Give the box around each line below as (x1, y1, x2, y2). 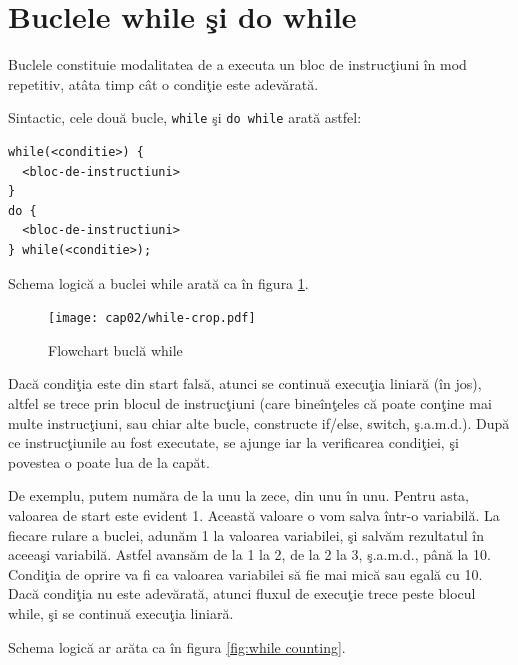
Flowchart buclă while (48, 339, 183, 360)
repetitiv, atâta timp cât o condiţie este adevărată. (8, 73, 319, 94)
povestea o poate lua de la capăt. (8, 451, 210, 472)
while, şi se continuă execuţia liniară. (8, 602, 234, 623)
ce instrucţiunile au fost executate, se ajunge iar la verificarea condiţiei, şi (8, 432, 459, 453)
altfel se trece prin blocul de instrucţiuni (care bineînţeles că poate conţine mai (8, 392, 492, 413)
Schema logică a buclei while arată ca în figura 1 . (8, 272, 309, 293)
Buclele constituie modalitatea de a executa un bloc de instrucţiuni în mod (8, 54, 467, 75)
